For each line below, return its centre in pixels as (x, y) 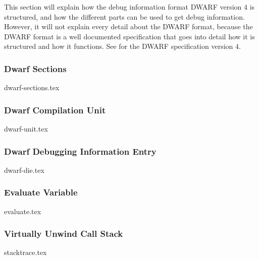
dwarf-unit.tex (26, 128)
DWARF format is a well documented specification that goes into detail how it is (129, 36)
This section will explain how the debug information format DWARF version (123, 7)
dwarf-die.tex (24, 170)
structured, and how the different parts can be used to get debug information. (124, 16)
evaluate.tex (23, 211)
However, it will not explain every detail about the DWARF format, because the (128, 26)
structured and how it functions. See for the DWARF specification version (119, 46)
